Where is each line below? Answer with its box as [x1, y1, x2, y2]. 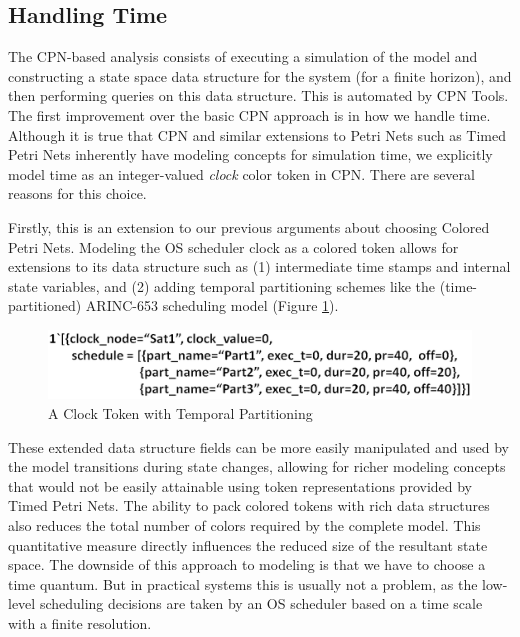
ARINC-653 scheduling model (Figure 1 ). [85, 295, 339, 316]
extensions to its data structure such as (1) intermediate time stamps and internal [8, 256, 511, 277]
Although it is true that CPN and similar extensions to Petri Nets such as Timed [8, 124, 507, 145]
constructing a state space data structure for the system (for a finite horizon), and [8, 65, 512, 86]
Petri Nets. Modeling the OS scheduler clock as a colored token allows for [8, 236, 459, 257]
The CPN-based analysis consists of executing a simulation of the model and [8, 46, 478, 67]
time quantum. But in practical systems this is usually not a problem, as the [8, 573, 478, 594]
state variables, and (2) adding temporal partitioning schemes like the [8, 275, 436, 296]
